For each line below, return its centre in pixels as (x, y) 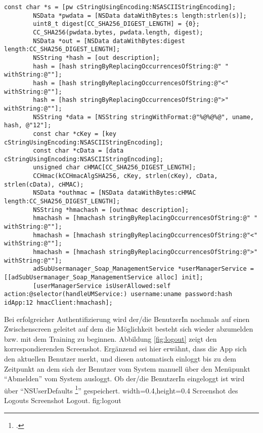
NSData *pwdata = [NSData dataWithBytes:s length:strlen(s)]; (140, 15)
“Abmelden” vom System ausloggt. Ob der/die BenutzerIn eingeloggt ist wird (124, 378)
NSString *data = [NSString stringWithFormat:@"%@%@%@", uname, (143, 117)
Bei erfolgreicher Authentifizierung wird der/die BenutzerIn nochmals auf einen (127, 319)
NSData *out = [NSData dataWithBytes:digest (109, 41)
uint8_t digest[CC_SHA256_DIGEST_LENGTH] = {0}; (116, 24)
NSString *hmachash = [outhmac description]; (111, 210)
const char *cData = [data (78, 151)
